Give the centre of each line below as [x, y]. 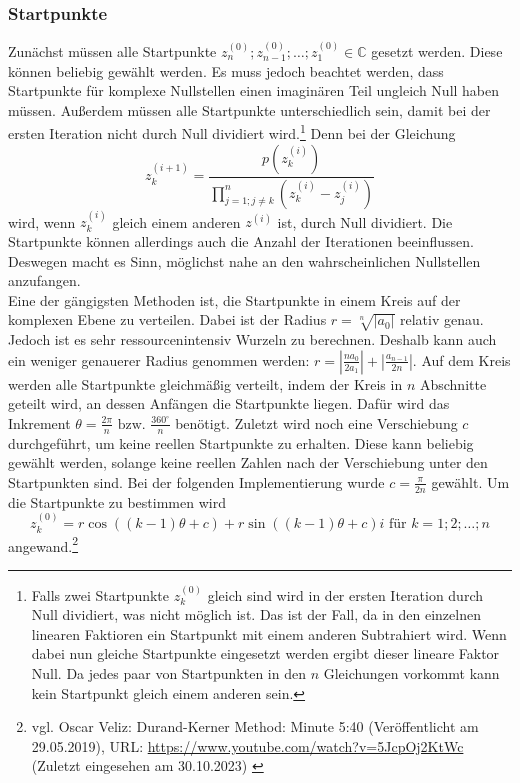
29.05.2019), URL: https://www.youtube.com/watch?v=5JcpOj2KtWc [247, 745]
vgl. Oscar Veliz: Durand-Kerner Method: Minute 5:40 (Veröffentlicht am [255, 726]
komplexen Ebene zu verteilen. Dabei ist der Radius [167, 319]
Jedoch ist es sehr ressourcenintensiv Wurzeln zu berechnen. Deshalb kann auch [252, 339]
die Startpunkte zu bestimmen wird [117, 501]
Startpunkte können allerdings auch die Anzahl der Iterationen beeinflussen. [241, 240]
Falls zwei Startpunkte [100, 594]
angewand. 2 [43, 544]
